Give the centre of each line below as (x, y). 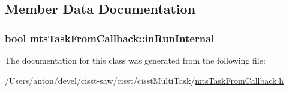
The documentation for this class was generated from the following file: (135, 60)
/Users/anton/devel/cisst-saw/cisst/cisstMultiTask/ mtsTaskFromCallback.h (144, 80)
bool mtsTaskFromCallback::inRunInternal (110, 38)
